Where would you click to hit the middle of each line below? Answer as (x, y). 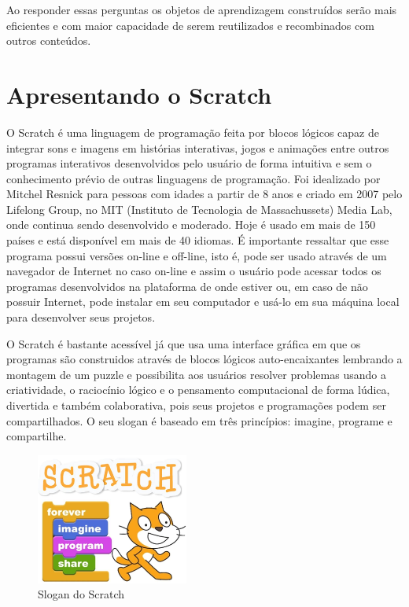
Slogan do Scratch (81, 594)
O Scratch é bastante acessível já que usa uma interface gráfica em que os (184, 343)
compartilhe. (37, 436)
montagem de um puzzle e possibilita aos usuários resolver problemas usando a (196, 374)
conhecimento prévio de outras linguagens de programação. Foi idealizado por (193, 178)
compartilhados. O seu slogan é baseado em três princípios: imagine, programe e (199, 420)
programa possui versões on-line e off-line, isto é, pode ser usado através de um (197, 255)
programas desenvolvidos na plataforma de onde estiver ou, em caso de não (187, 286)
